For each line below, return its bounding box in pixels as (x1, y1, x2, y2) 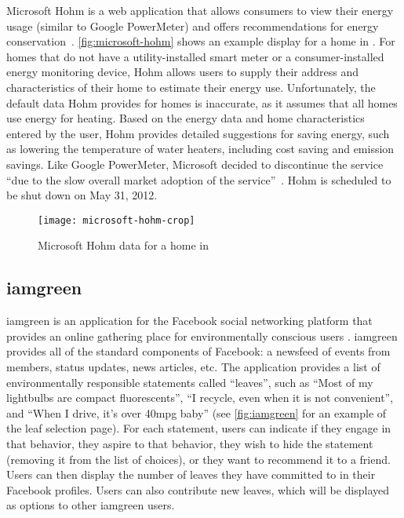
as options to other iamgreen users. (6, 497, 175, 513)
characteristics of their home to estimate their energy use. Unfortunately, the (6, 78, 376, 95)
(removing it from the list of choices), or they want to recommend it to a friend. (6, 451, 391, 467)
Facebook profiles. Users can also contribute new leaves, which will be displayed (6, 481, 390, 498)
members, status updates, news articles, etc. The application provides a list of (6, 358, 380, 374)
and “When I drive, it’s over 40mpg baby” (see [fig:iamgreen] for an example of (6, 404, 387, 421)
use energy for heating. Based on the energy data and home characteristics (6, 110, 365, 126)
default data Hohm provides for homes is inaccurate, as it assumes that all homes (6, 94, 398, 111)
